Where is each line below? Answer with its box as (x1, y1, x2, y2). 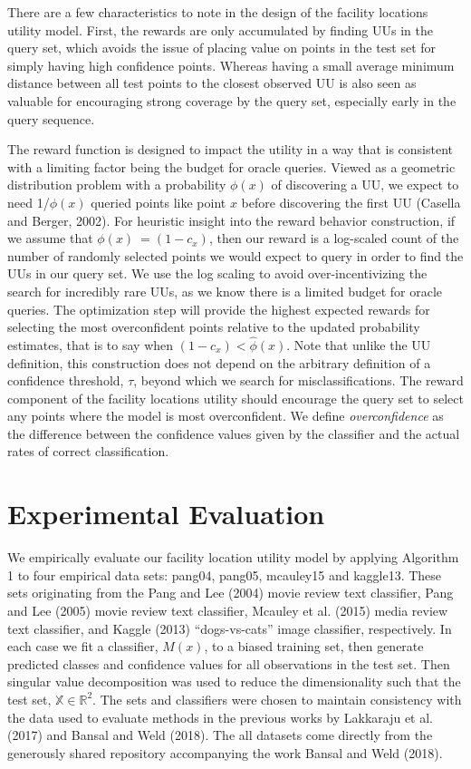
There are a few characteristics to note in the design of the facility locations (7, 3, 428, 21)
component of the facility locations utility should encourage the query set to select (7, 388, 464, 407)
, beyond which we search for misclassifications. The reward (133, 371, 464, 390)
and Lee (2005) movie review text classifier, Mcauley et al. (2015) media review (7, 600, 448, 619)
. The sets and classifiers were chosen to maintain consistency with (92, 689, 462, 708)
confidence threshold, (7, 371, 124, 390)
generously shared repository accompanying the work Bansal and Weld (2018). (7, 743, 443, 762)
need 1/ (7, 192, 50, 211)
